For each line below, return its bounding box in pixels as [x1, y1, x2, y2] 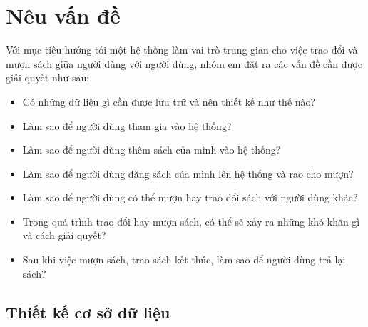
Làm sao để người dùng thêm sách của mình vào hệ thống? [22, 142, 281, 157]
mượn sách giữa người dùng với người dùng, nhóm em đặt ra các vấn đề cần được [6, 56, 362, 71]
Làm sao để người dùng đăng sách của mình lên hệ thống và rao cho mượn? [22, 166, 354, 181]
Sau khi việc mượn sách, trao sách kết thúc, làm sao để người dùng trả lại [22, 252, 346, 267]
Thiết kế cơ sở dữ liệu [6, 301, 170, 323]
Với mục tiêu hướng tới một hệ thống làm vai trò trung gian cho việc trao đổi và [6, 42, 358, 57]
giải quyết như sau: [6, 70, 90, 85]
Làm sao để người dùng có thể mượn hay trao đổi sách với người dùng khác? [22, 190, 358, 205]
